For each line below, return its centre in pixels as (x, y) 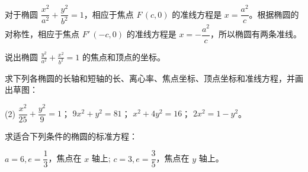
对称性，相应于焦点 (42, 34)
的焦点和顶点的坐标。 (124, 56)
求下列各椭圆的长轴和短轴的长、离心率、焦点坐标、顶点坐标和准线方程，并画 (154, 78)
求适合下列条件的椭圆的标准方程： (71, 136)
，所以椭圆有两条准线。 (256, 34)
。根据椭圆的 (274, 14)
